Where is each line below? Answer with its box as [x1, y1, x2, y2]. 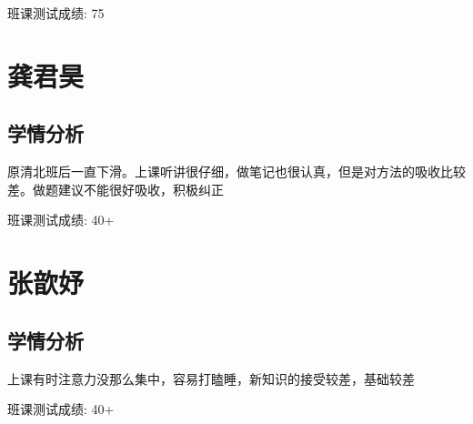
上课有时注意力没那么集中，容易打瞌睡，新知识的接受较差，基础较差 [7, 368, 415, 388]
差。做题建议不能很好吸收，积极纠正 [7, 179, 224, 198]
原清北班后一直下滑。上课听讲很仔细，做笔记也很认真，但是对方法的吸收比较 [7, 162, 466, 181]
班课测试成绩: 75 [7, 4, 105, 22]
